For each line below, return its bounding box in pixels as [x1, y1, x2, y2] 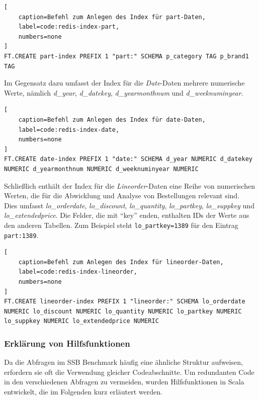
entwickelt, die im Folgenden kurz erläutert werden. [4, 386, 162, 396]
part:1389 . [4, 229, 39, 240]
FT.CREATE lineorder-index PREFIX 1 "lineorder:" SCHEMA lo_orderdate [4, 298, 245, 305]
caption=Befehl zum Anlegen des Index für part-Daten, [18, 13, 206, 21]
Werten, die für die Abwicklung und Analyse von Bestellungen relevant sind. [4, 190, 240, 201]
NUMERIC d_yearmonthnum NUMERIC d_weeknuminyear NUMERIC [4, 165, 199, 173]
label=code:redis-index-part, [18, 23, 120, 31]
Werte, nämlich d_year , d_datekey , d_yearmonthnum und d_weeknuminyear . [4, 87, 243, 98]
